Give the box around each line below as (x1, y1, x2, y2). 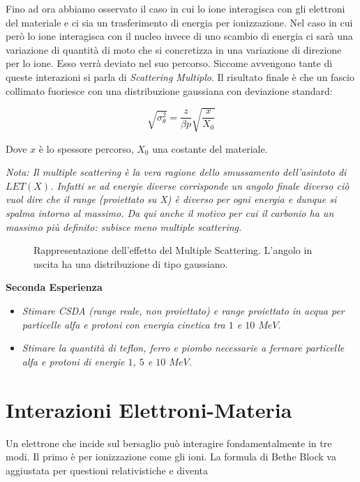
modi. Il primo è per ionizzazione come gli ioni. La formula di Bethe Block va (6, 449, 336, 464)
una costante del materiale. (152, 141, 268, 156)
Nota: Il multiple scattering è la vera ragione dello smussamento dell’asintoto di (6, 165, 347, 179)
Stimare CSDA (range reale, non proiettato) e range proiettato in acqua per (22, 303, 345, 318)
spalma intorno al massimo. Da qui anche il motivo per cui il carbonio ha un (6, 206, 334, 220)
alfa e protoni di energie (22, 354, 125, 368)
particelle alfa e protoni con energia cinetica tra (22, 317, 225, 331)
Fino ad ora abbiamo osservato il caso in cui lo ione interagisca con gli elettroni (6, 1, 345, 15)
